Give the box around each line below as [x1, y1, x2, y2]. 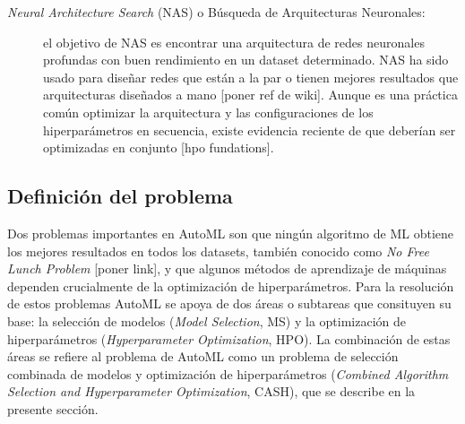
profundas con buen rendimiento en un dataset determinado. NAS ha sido [43, 50, 449, 69]
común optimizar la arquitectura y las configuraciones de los [43, 102, 374, 121]
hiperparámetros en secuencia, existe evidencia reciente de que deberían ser [43, 120, 456, 139]
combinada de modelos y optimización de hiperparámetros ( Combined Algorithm [7, 364, 449, 383]
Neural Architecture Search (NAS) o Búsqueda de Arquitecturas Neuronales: [7, 3, 426, 21]
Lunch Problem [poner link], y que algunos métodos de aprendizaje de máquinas [7, 259, 447, 278]
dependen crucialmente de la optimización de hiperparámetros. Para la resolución [7, 276, 454, 295]
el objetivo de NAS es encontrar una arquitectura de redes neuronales [43, 32, 425, 51]
